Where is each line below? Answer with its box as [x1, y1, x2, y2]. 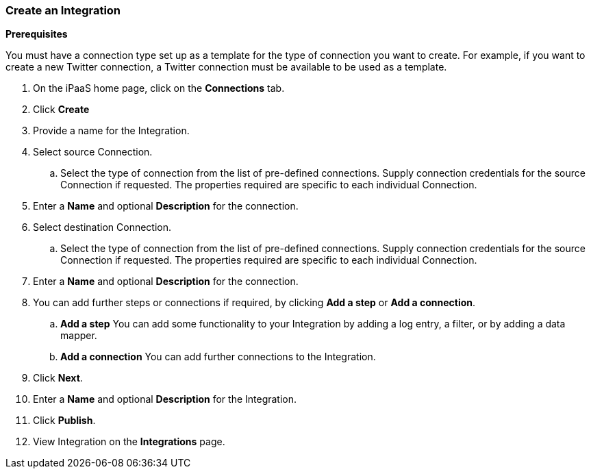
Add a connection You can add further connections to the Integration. [60, 351, 376, 363]
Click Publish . [33, 414, 96, 427]
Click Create [33, 103, 90, 116]
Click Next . [33, 372, 83, 384]
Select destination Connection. [33, 221, 172, 234]
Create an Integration [5, 3, 121, 17]
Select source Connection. [33, 146, 153, 158]
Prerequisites [5, 28, 68, 40]
